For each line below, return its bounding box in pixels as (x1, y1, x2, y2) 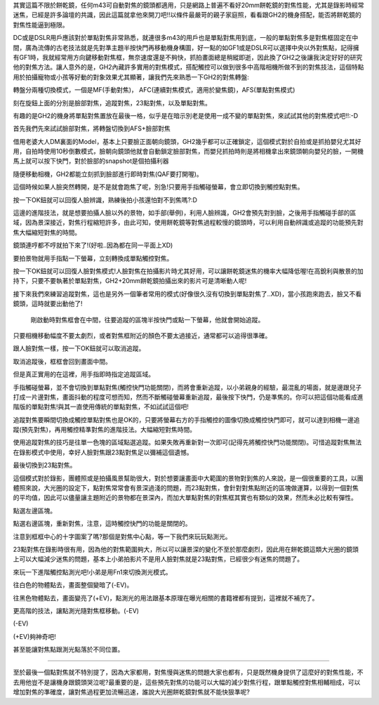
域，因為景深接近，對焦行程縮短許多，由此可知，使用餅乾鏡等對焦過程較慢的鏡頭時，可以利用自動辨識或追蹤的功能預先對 (13, 218, 364, 227)
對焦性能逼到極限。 (13, 20, 69, 29)
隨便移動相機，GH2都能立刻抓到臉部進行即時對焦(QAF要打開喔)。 (13, 169, 203, 178)
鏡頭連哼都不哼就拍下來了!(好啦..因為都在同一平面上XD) (13, 241, 173, 249)
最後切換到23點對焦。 (13, 461, 77, 470)
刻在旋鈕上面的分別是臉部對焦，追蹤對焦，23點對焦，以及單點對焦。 (13, 98, 212, 107)
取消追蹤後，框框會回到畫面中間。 (13, 357, 112, 365)
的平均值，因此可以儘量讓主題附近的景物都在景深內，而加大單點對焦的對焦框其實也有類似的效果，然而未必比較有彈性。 (13, 494, 357, 502)
